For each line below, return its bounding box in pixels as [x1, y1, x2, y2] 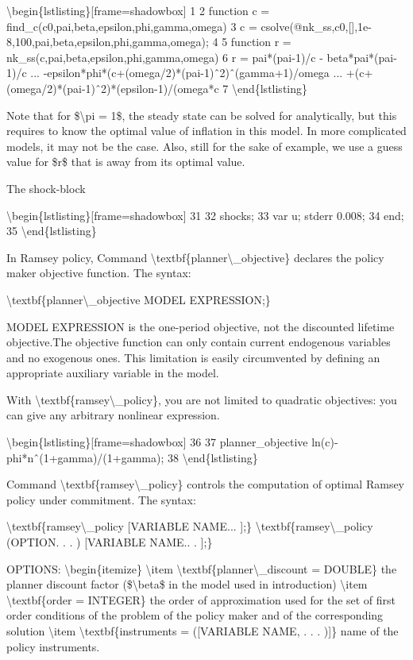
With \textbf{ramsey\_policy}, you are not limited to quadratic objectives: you [6, 391, 397, 407]
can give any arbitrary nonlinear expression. [6, 407, 220, 423]
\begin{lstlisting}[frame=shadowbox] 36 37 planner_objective [6, 434, 308, 450]
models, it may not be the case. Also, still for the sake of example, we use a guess [6, 137, 403, 154]
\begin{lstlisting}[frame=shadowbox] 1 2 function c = [6, 2, 270, 18]
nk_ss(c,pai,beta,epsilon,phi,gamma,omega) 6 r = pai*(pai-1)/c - [6, 48, 323, 65]
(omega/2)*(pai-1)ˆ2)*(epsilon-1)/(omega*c [6, 79, 219, 96]
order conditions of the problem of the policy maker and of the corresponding [6, 607, 384, 623]
